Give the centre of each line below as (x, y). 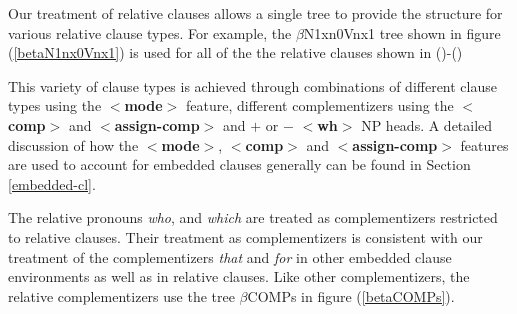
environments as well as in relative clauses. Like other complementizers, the (239, 276)
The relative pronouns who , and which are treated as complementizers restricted (253, 217)
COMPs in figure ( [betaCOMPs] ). (351, 295)
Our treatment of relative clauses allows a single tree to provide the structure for (255, 13)
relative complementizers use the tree (121, 295)
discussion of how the (73, 144)
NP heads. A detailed (427, 124)
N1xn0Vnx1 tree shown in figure (402, 32)
